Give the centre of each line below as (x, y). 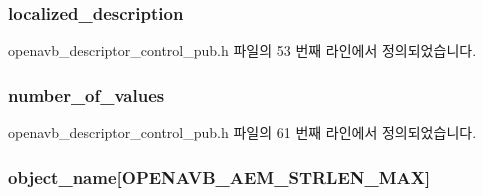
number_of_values (86, 94)
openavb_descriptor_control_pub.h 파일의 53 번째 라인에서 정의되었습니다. (242, 50)
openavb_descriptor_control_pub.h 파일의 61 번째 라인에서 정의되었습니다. (242, 132)
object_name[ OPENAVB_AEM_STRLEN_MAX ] (219, 176)
